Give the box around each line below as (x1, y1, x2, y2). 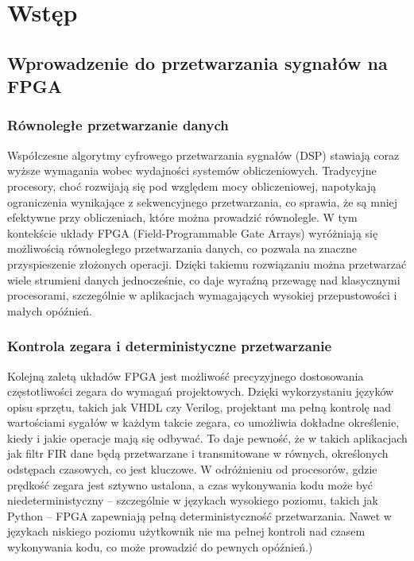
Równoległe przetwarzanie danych (7, 115, 229, 135)
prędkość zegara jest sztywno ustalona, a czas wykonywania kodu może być (7, 476, 373, 493)
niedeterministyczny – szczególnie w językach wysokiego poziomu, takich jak (7, 492, 378, 509)
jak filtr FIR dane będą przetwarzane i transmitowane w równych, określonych (7, 445, 389, 462)
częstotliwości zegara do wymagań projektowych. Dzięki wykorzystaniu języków (7, 383, 394, 400)
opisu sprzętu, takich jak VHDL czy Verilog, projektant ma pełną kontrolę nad (7, 398, 391, 415)
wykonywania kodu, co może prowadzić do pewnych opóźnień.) (7, 539, 313, 555)
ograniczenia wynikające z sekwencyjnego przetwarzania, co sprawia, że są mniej (7, 193, 398, 210)
